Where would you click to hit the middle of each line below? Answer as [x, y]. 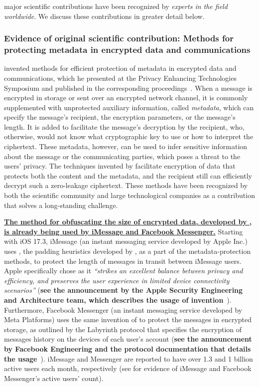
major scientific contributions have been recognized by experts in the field [116, 6]
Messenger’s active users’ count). [54, 378]
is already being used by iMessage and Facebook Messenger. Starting [124, 231]
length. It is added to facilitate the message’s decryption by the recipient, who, [124, 126]
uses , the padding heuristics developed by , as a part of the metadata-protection [128, 251]
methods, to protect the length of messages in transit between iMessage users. [123, 261]
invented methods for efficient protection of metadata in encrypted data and [120, 68]
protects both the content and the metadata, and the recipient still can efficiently [128, 175]
